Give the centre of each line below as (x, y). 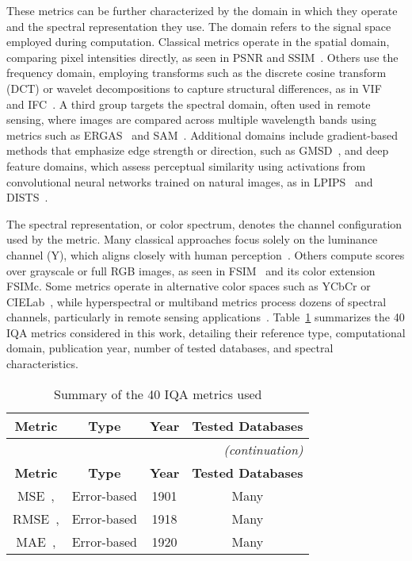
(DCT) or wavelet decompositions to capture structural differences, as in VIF (194, 88)
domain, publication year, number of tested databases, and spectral (170, 348)
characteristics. (42, 364)
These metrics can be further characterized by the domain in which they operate (202, 10)
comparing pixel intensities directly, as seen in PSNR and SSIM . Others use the (202, 57)
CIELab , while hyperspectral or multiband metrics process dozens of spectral (196, 301)
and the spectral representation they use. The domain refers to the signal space (199, 26)
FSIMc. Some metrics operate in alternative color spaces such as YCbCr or (189, 286)
